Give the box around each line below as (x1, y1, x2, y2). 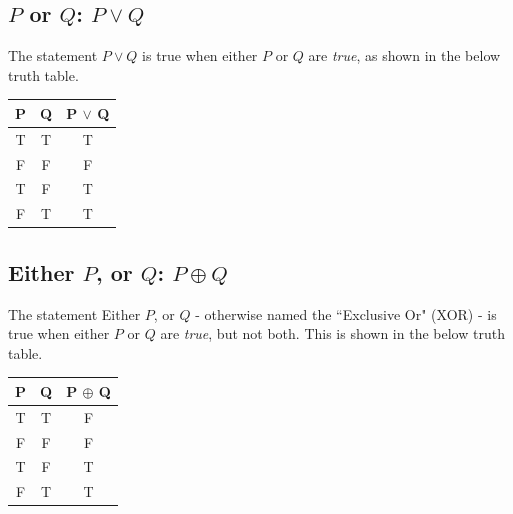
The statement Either (8, 303, 141, 324)
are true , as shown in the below (308, 45, 501, 66)
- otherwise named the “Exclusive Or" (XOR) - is (195, 303, 497, 324)
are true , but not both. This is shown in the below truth (160, 323, 505, 344)
